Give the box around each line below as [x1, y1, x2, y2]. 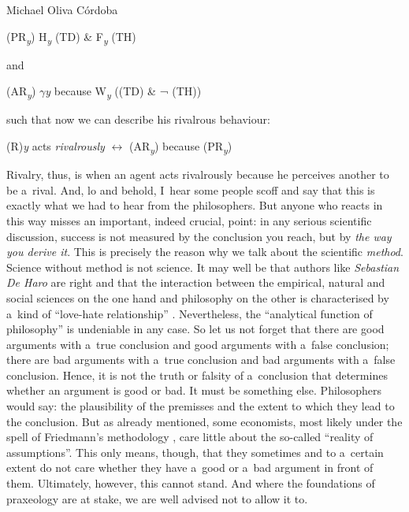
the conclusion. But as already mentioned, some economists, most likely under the [6, 413, 403, 429]
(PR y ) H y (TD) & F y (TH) [6, 28, 136, 46]
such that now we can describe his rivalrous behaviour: [6, 111, 270, 128]
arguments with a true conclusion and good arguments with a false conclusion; [6, 336, 389, 352]
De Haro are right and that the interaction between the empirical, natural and [6, 274, 385, 291]
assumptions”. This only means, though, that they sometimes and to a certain [6, 443, 384, 460]
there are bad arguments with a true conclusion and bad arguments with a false [6, 351, 396, 368]
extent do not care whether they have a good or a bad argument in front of [6, 459, 374, 476]
